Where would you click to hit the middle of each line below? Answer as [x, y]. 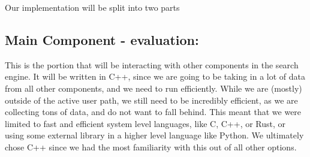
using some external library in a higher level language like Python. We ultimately [154, 135]
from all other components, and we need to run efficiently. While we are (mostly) [154, 88]
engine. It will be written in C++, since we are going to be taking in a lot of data [155, 76]
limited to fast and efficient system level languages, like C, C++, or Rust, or [145, 123]
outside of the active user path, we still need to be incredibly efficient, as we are [151, 100]
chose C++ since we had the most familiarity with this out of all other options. [151, 147]
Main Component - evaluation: [102, 39]
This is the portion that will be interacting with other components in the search [152, 64]
